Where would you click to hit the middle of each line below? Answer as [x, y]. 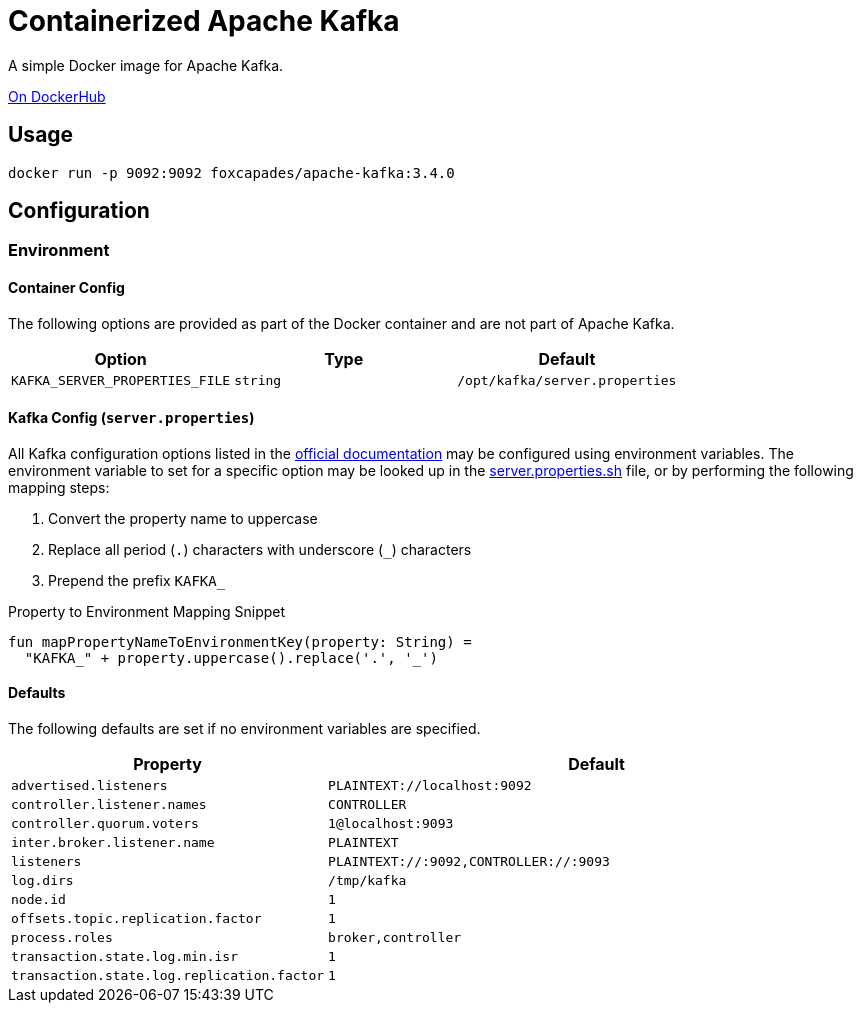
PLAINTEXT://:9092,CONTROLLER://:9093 [469, 862]
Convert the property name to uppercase [183, 518]
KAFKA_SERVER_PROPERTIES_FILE [121, 380]
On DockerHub [57, 96]
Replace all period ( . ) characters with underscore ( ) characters [260, 549]
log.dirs [42, 881]
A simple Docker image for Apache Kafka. [146, 65]
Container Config [66, 288]
